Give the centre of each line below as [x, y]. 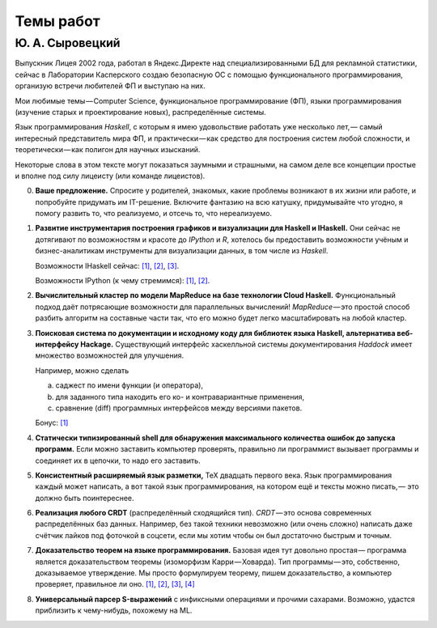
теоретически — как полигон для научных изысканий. [108, 150]
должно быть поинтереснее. [85, 498]
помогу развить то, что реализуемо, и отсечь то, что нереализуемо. [154, 214]
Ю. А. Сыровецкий [68, 43]
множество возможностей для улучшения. [110, 355]
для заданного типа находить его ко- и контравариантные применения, [180, 397]
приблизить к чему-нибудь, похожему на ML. [114, 610]
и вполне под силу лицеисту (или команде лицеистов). [110, 176]
